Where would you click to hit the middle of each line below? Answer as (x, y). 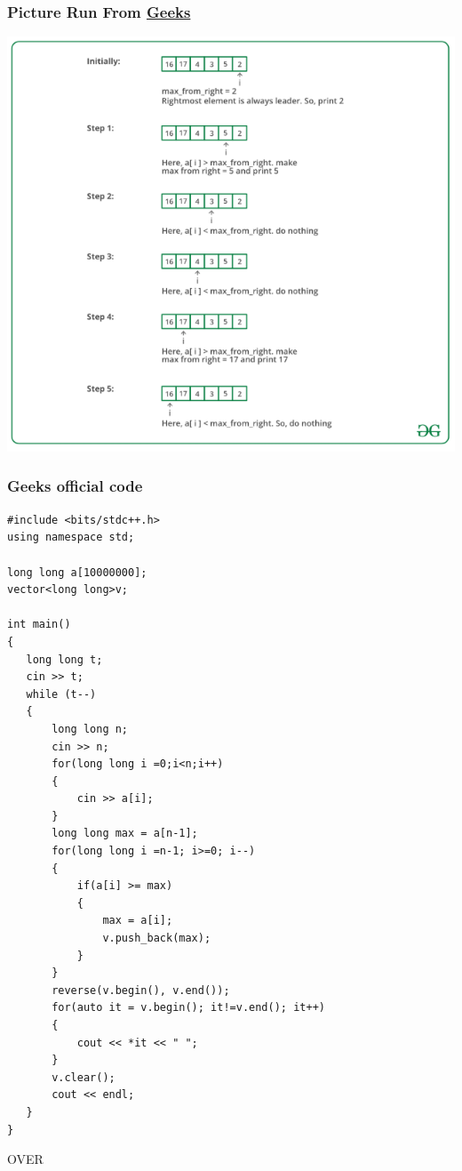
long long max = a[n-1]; (125, 834)
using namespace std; (71, 537)
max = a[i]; (138, 921)
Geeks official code (75, 486)
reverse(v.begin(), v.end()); (141, 990)
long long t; (64, 659)
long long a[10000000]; (77, 572)
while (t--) (61, 694)
